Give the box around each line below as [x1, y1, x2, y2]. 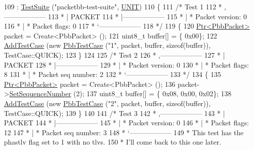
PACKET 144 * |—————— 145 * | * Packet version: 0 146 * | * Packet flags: [4, 117, 249, 128]
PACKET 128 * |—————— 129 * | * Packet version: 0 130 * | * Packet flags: [4, 59, 249, 70]
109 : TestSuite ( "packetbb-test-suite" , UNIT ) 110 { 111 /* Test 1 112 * [4, 1, 222, 11]
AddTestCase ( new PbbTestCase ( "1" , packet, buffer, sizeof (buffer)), [4, 40, 211, 50]
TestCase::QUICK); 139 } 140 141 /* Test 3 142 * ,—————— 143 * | [4, 108, 225, 118]
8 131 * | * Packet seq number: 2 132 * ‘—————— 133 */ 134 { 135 [4, 69, 221, 79]
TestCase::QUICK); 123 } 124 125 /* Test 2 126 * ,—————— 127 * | [4, 49, 225, 60]
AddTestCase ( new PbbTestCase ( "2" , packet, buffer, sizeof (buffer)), [4, 98, 211, 108]
